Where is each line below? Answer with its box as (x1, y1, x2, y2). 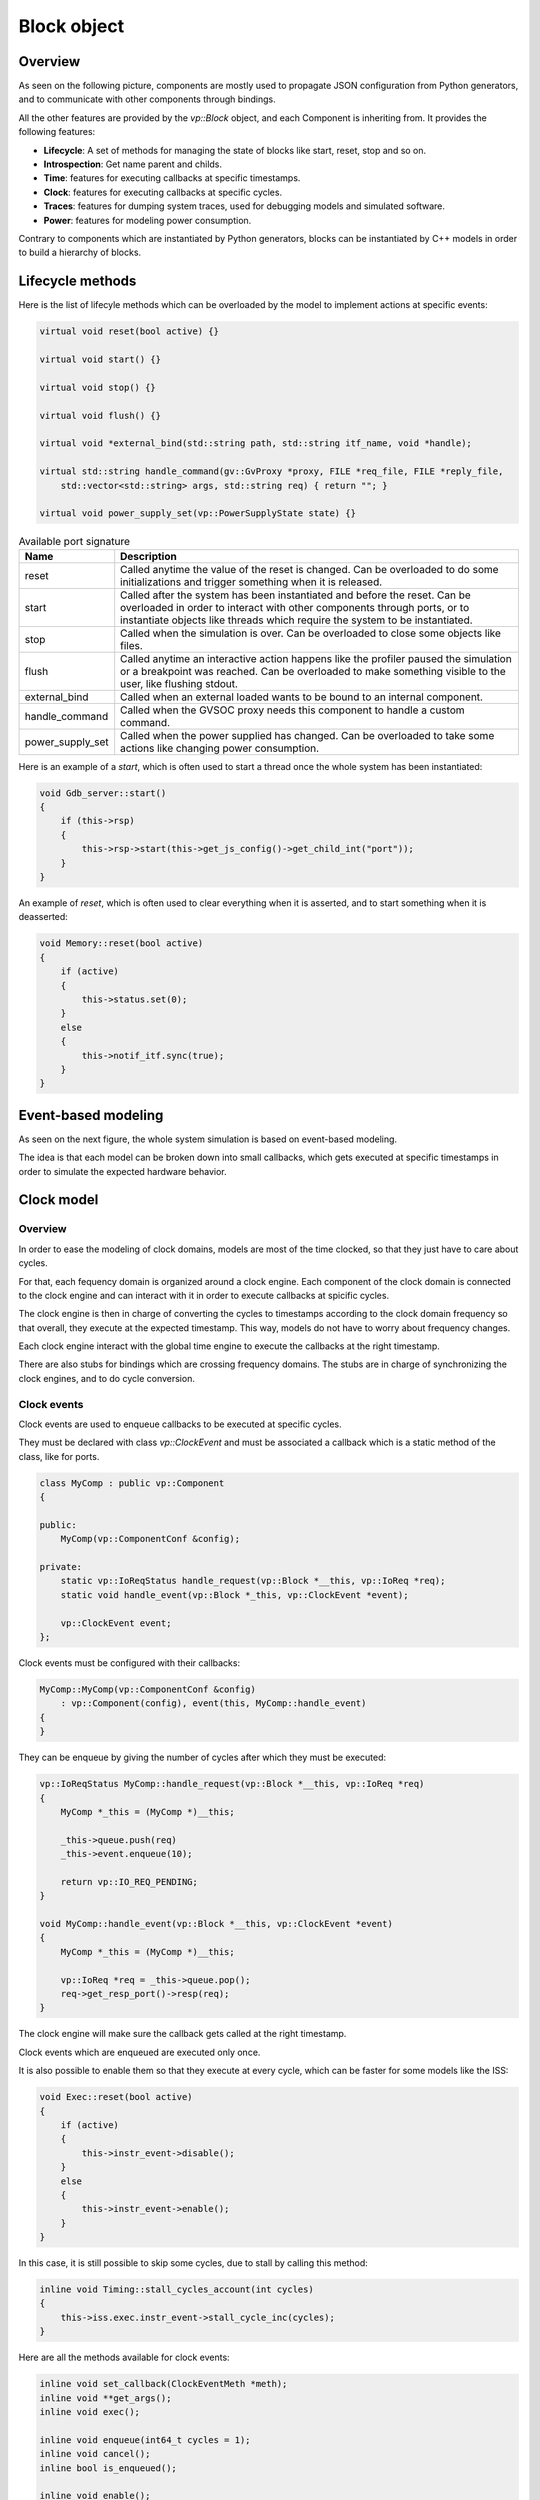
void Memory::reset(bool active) (39, 938, 204, 949)
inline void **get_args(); (39, 2392, 172, 2404)
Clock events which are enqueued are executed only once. (18, 2046, 261, 2058)
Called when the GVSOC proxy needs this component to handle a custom (120, 703, 465, 717)
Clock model (18, 1191, 99, 1209)
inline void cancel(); (39, 2448, 151, 2460)
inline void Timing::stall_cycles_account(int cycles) (39, 2284, 314, 2295)
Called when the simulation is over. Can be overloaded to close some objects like (120, 626, 502, 640)
